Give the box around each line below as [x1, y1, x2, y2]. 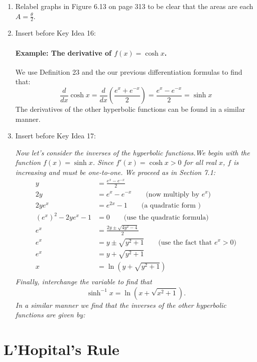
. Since [92, 157, 114, 167]
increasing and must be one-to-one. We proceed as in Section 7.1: [15, 166, 216, 177]
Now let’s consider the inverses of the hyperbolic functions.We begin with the [15, 147, 250, 157]
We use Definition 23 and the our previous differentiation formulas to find [15, 66, 242, 77]
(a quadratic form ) [141, 202, 201, 209]
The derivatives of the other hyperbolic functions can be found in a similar [15, 104, 245, 114]
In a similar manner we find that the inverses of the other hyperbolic [15, 299, 226, 310]
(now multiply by [146, 191, 199, 198]
